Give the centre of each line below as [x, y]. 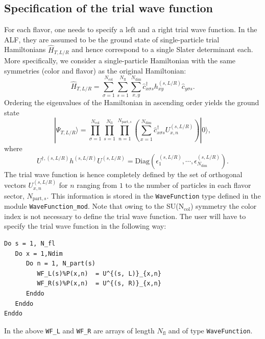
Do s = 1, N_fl [30, 243]
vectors [15, 185]
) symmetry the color [223, 206]
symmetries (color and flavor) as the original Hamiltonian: [95, 70]
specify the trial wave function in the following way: [85, 226]
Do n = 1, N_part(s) [61, 264]
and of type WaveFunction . [210, 330]
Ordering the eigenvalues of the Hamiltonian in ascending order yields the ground [132, 102]
